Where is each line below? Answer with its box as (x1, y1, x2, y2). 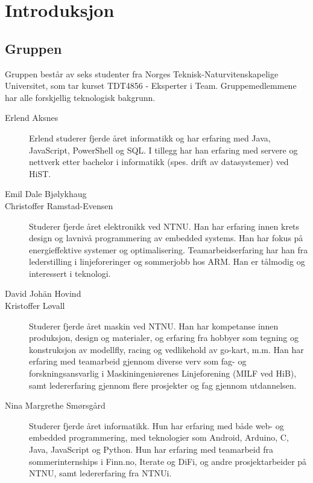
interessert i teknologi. (29, 267, 111, 279)
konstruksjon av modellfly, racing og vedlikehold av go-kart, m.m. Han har (29, 343, 304, 355)
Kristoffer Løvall (5, 299, 65, 312)
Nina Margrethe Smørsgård (5, 399, 106, 412)
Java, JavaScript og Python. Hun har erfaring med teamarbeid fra (29, 443, 273, 456)
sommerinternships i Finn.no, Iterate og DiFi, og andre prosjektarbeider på (29, 455, 307, 467)
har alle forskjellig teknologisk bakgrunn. (5, 91, 156, 103)
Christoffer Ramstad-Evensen (5, 199, 113, 212)
